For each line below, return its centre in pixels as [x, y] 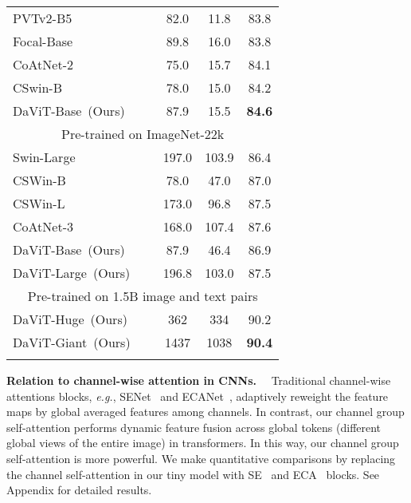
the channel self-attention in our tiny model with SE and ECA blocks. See [193, 474]
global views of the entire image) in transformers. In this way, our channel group [203, 443]
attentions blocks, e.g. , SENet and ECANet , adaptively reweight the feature [198, 396]
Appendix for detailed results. [79, 490]
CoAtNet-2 [43, 64]
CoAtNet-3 [43, 226]
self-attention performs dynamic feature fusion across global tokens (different [194, 427]
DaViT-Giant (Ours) [72, 342]
